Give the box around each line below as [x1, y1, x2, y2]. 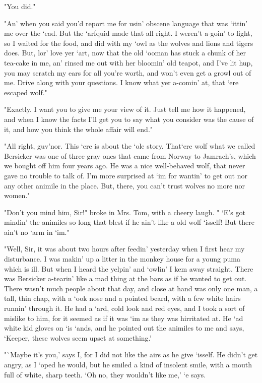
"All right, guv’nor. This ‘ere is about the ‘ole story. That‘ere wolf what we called [4, 141, 255, 151]
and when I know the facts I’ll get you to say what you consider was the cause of [4, 113, 254, 124]
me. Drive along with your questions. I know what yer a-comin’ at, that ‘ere [4, 77, 239, 88]
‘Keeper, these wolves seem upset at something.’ [4, 332, 152, 343]
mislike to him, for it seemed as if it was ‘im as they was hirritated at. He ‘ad [4, 312, 243, 323]
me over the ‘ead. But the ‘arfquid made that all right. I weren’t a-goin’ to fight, [4, 28, 252, 38]
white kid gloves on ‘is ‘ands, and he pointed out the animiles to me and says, [4, 323, 244, 333]
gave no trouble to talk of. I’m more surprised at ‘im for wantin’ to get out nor [4, 170, 247, 180]
